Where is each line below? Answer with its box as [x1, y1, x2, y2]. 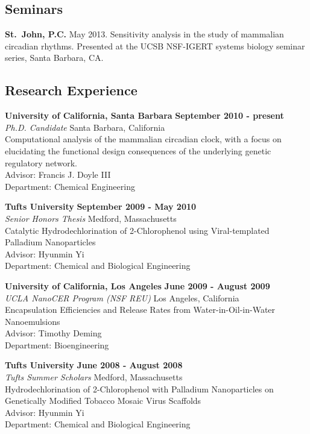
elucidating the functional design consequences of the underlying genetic [5, 144, 271, 157]
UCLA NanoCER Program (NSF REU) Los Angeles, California [5, 291, 239, 304]
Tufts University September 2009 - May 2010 [5, 200, 197, 213]
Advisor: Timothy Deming [5, 327, 102, 339]
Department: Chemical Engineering [5, 180, 135, 192]
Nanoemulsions [5, 315, 60, 327]
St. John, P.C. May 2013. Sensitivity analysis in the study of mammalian [5, 28, 284, 40]
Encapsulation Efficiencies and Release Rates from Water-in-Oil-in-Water [5, 303, 276, 316]
